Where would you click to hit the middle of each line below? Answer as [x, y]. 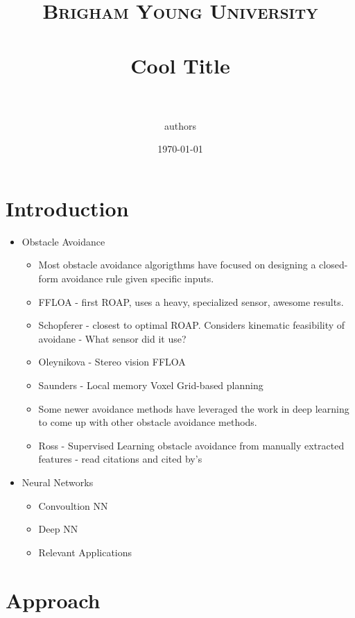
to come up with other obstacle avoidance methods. [148, 422]
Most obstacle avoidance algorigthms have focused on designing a [177, 265]
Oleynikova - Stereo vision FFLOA [112, 362]
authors [180, 125]
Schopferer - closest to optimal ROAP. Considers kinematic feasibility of [192, 325]
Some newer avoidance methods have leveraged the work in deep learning [194, 408]
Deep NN [58, 529]
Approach [53, 600]
